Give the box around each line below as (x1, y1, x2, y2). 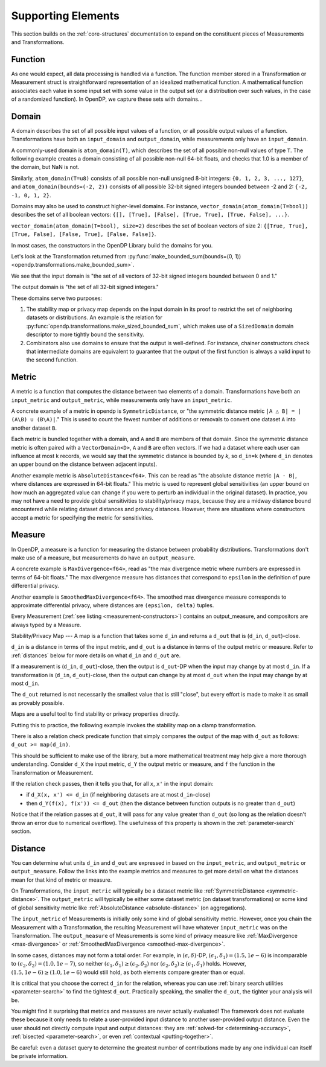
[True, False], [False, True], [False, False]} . (11, 231, 156, 238)
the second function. (26, 356, 78, 363)
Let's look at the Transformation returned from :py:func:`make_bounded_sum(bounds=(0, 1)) (11, 253, 241, 260)
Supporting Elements (11, 9, 120, 22)
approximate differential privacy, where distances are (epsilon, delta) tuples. (11, 601, 214, 609)
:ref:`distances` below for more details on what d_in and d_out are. (11, 652, 181, 659)
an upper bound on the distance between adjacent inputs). (11, 460, 158, 468)
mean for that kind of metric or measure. (11, 876, 112, 884)
